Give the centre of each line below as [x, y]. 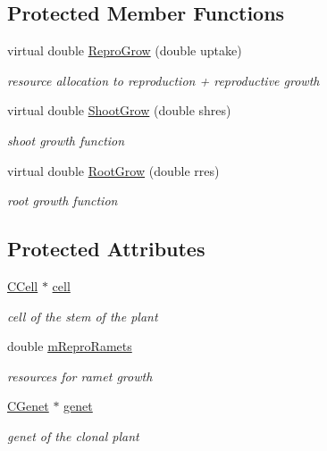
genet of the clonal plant [73, 435]
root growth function [63, 200]
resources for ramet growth [80, 376]
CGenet [28, 406]
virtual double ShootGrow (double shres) [119, 110]
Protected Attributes [106, 249]
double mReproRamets [70, 346]
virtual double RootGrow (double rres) [113, 170]
